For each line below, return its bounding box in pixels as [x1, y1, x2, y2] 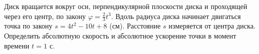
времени [4, 40, 29, 50]
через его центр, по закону [4, 10, 86, 21]
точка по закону [4, 20, 53, 31]
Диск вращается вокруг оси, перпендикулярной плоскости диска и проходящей [4, 1, 247, 11]
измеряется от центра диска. [168, 20, 255, 31]
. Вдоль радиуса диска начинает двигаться [111, 10, 241, 21]
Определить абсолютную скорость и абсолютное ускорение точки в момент [4, 30, 236, 41]
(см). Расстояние [109, 20, 161, 31]
